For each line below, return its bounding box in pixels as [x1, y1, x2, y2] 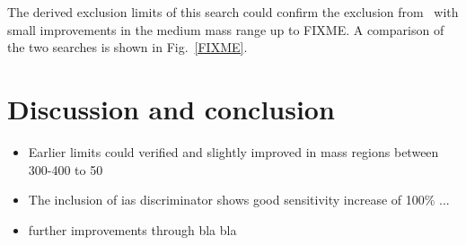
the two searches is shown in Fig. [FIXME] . [7, 38, 248, 57]
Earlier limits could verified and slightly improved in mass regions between [28, 142, 439, 161]
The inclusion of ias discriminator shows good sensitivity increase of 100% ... [28, 190, 450, 209]
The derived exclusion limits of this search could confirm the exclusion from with [7, 3, 459, 21]
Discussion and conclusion [7, 90, 335, 127]
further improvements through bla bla [28, 220, 237, 239]
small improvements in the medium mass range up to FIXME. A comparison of [7, 20, 444, 39]
